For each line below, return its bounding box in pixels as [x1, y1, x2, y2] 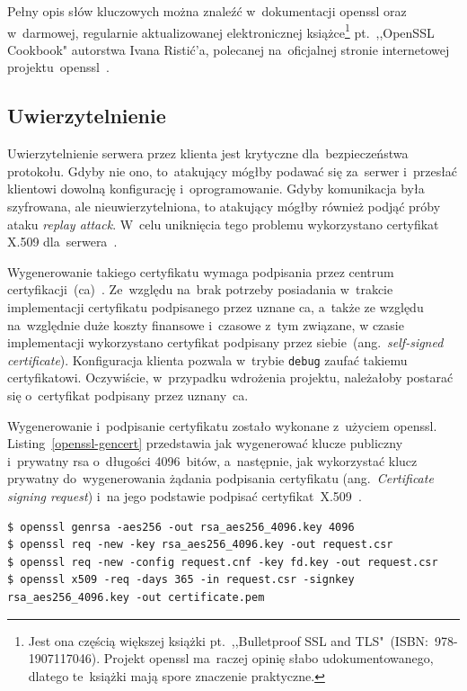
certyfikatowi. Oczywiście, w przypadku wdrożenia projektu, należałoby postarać [7, 368, 454, 387]
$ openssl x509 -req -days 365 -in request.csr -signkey [7, 573, 355, 587]
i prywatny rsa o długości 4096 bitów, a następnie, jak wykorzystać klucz [7, 451, 418, 470]
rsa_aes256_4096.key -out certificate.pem [7, 590, 265, 604]
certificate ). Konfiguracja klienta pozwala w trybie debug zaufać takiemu [7, 350, 408, 369]
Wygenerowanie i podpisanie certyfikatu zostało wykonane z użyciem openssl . [7, 416, 437, 435]
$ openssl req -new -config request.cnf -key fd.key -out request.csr [7, 555, 438, 569]
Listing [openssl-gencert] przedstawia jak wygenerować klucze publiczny [7, 434, 403, 453]
